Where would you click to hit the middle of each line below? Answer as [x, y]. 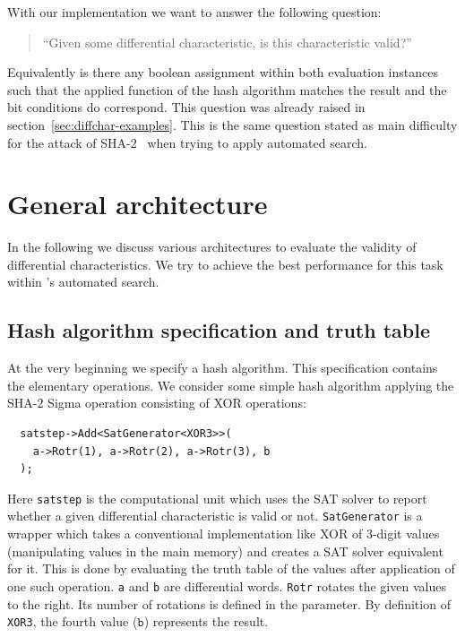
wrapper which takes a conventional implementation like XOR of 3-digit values [224, 534]
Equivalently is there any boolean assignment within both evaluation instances [223, 72]
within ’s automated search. [83, 282]
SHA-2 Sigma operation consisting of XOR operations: [157, 403]
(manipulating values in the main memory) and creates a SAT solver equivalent [225, 551]
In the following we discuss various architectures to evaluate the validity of [212, 247]
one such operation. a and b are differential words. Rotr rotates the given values [227, 585]
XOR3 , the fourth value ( [73, 621]
